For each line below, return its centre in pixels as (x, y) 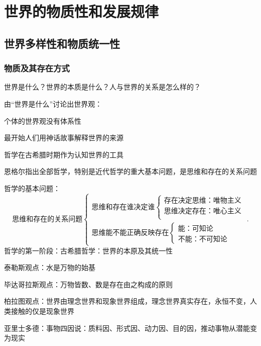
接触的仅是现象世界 (42, 311)
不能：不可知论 (203, 239)
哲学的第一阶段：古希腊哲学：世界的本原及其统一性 (88, 250)
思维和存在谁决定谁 (123, 207)
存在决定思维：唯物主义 (203, 201)
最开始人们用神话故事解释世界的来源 (64, 138)
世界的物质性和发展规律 (82, 11)
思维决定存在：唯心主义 (203, 211)
